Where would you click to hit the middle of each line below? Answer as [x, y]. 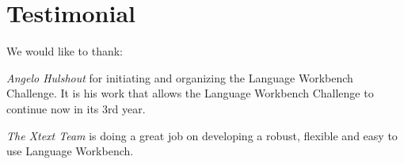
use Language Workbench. [70, 151]
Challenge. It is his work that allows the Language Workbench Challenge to [190, 93]
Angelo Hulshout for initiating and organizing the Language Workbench [180, 77]
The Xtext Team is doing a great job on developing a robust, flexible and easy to [202, 135]
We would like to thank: [65, 51]
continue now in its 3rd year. [76, 108]
